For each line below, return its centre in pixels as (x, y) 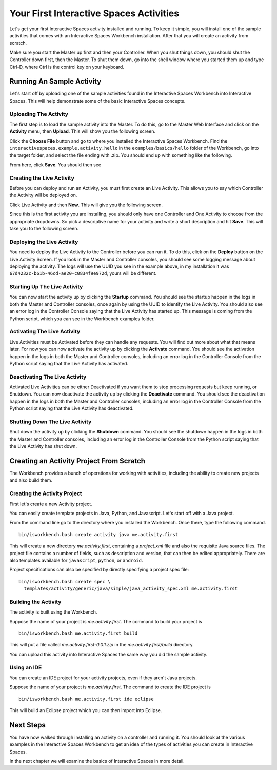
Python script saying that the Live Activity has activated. (69, 363)
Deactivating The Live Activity (48, 377)
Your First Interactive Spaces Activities (94, 13)
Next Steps (27, 725)
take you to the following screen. (44, 228)
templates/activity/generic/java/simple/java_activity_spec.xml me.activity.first (131, 589)
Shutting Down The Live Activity (51, 422)
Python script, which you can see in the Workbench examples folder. (82, 319)
